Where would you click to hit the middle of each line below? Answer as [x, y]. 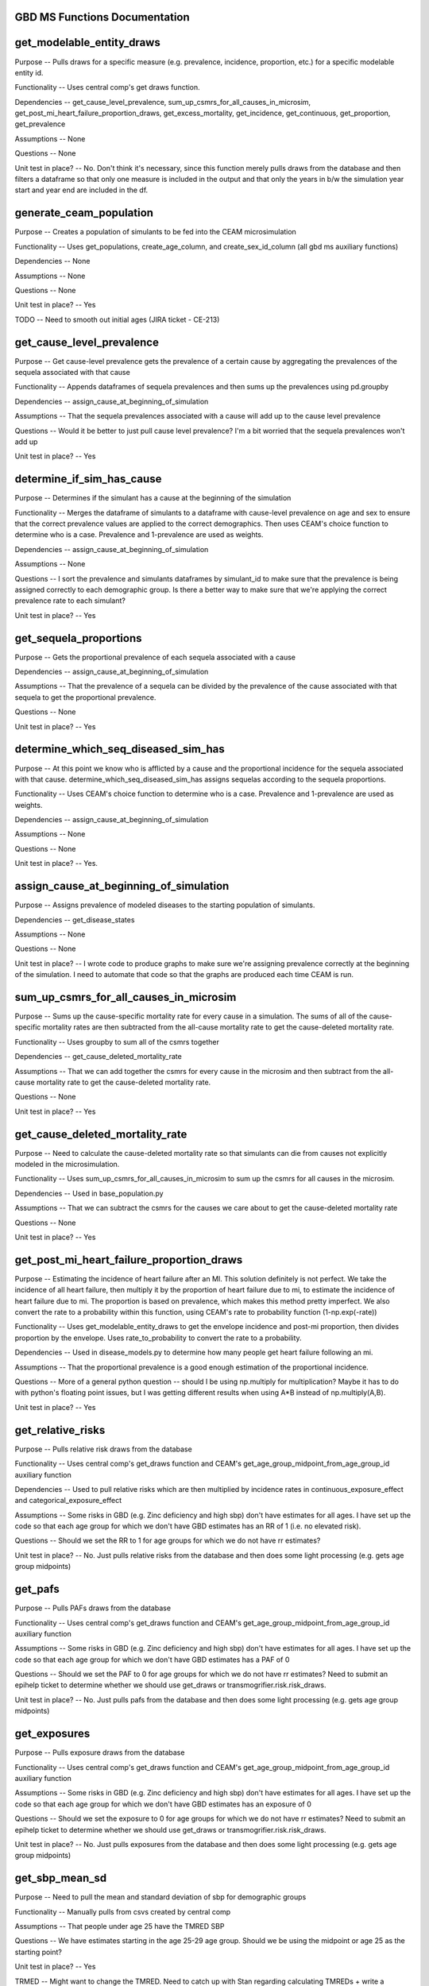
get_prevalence [40, 124]
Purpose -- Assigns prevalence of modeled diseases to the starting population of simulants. [165, 905]
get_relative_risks [60, 1430]
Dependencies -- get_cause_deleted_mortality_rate [98, 1057]
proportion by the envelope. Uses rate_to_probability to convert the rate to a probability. [158, 1338]
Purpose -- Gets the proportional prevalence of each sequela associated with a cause [155, 657]
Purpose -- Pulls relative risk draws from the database [103, 1449]
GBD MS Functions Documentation [102, 17]
